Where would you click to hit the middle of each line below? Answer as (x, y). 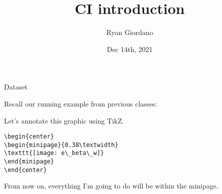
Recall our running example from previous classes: (81, 103)
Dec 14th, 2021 (130, 49)
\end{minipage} (29, 162)
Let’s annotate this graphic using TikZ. (64, 120)
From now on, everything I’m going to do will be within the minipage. (111, 186)
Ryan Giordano (130, 32)
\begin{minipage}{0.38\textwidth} (61, 145)
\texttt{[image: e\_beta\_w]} (54, 153)
